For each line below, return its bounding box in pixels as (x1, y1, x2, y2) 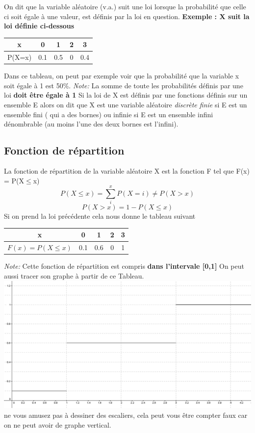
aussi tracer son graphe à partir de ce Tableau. (4, 270, 144, 280)
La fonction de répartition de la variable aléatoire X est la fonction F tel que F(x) (4, 165, 250, 176)
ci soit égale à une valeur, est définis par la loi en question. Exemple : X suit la (4, 11, 250, 21)
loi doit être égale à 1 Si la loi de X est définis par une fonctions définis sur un (4, 90, 248, 100)
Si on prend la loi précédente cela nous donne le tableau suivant (4, 211, 196, 221)
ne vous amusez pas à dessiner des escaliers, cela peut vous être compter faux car (4, 409, 248, 420)
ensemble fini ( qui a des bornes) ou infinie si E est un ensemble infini (4, 109, 213, 119)
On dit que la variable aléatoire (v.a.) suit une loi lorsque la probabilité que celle (4, 1, 246, 11)
